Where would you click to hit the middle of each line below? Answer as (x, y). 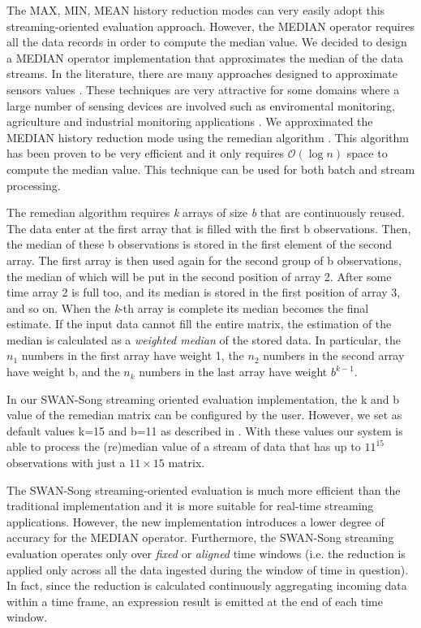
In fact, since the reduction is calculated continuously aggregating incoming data (207, 585)
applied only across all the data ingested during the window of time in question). (208, 569)
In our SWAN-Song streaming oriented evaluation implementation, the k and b (203, 398)
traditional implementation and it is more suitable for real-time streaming (190, 506)
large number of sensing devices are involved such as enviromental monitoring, (201, 105)
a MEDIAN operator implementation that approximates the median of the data (205, 57)
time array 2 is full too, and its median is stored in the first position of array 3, (204, 292)
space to (367, 153)
